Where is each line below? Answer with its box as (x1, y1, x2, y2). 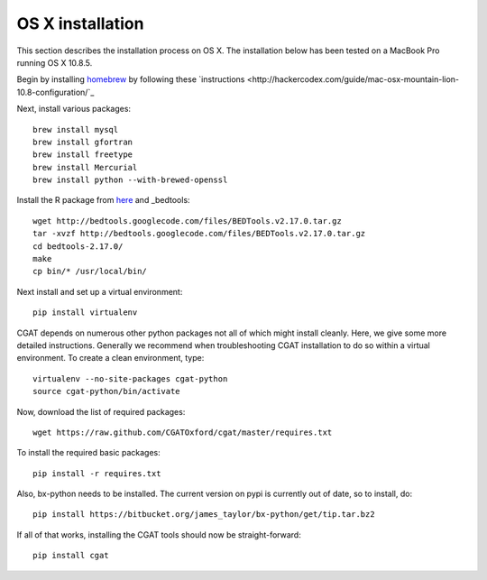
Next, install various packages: (16, 104, 131, 115)
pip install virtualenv (32, 308, 138, 318)
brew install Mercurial (32, 162, 138, 172)
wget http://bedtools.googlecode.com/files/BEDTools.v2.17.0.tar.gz (32, 216, 342, 226)
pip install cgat (32, 550, 109, 561)
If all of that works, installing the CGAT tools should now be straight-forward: (16, 529, 301, 540)
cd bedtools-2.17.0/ (32, 241, 124, 252)
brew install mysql (32, 124, 119, 134)
